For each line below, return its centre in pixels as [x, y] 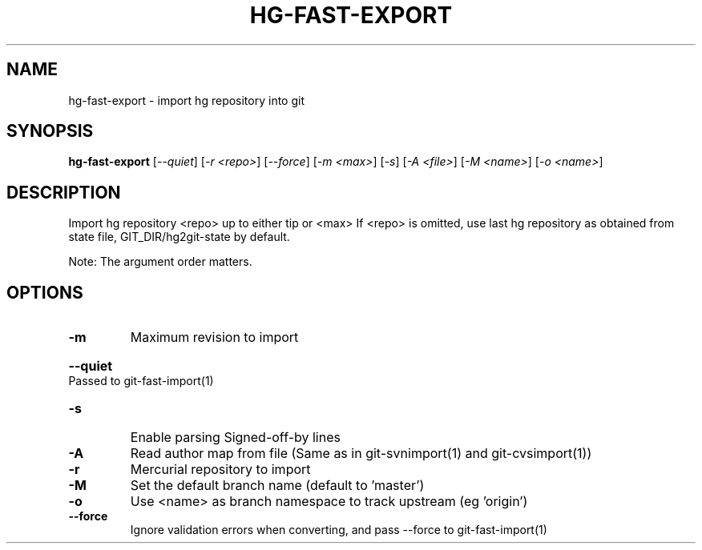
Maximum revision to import [214, 337]
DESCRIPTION [64, 192]
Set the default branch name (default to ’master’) [277, 486]
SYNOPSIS [50, 131]
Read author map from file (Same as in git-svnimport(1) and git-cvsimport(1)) [361, 454]
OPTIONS [45, 292]
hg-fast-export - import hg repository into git [186, 100]
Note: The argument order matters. [160, 262]
